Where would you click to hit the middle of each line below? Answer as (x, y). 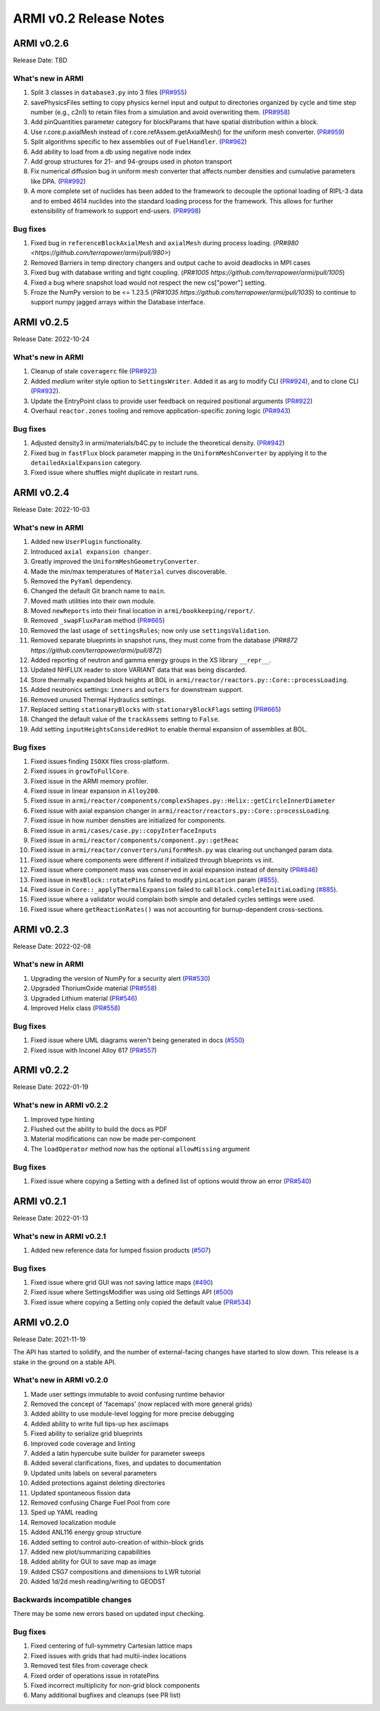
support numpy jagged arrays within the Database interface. (118, 302)
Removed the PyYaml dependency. (82, 581)
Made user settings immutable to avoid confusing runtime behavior (128, 1394)
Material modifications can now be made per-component (113, 1139)
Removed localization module (73, 1522)
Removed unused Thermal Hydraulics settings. (99, 699)
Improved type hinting (63, 1119)
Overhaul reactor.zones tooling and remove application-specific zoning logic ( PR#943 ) (161, 410)
